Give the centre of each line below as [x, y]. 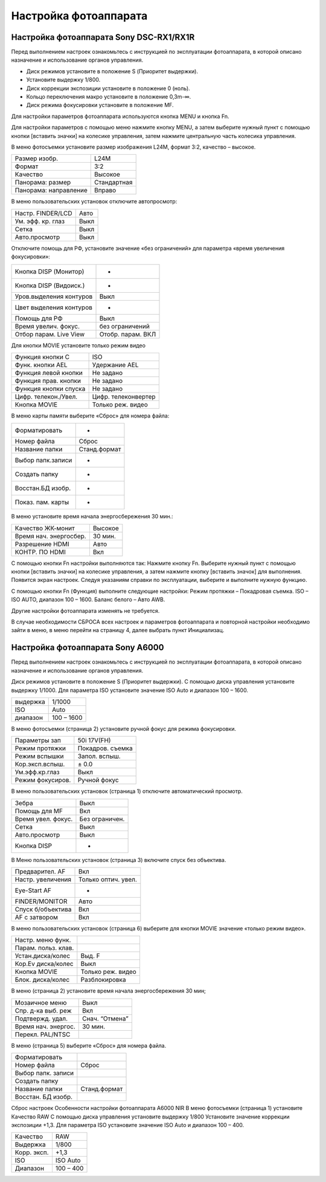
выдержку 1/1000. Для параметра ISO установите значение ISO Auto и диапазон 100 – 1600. [130, 690]
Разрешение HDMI [42, 544]
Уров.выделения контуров [54, 296]
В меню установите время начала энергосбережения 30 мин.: [92, 517]
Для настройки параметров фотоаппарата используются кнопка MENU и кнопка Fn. [120, 116]
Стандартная [113, 183]
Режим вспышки [39, 756]
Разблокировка [103, 980]
